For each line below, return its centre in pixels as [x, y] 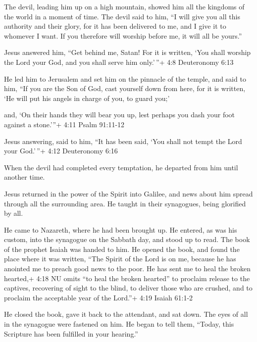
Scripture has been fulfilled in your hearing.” [71, 333]
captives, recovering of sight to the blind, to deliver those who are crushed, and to [128, 288]
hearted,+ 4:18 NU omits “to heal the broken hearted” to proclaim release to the [127, 278]
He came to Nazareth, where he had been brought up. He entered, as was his [121, 229]
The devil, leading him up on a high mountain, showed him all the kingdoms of [124, 6]
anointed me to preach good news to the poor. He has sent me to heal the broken [128, 269]
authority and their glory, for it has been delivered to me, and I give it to [115, 26]
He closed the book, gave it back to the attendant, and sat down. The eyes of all [126, 314]
